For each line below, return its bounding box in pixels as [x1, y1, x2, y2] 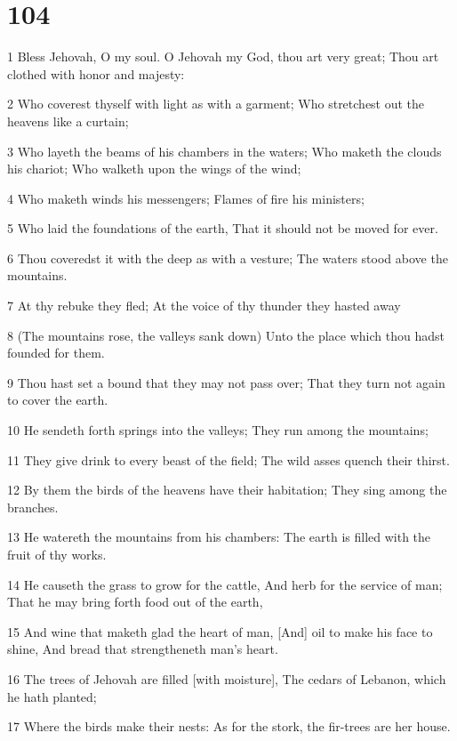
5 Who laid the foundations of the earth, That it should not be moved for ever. [7, 219, 438, 238]
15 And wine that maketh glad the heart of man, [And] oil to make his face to [7, 622, 433, 640]
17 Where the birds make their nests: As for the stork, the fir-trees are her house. [7, 717, 451, 736]
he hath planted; [7, 687, 97, 705]
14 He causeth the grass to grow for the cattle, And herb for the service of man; [7, 575, 443, 593]
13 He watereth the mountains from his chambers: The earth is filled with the [7, 528, 431, 546]
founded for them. [7, 343, 105, 362]
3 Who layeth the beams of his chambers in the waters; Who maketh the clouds [7, 141, 442, 160]
